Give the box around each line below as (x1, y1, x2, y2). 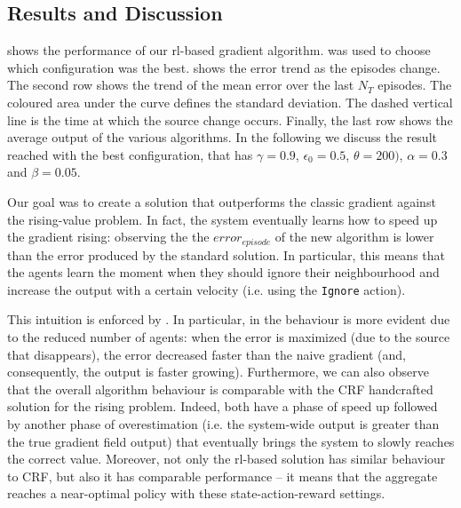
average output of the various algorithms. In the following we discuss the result (7, 128, 437, 147)
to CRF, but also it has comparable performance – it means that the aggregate (7, 466, 438, 485)
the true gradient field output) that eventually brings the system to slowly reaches (7, 432, 455, 450)
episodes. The (378, 75, 452, 94)
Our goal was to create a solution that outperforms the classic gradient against (7, 192, 436, 210)
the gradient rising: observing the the (7, 227, 210, 246)
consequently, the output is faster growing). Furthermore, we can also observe (7, 362, 429, 381)
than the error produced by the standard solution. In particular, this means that (7, 245, 445, 264)
